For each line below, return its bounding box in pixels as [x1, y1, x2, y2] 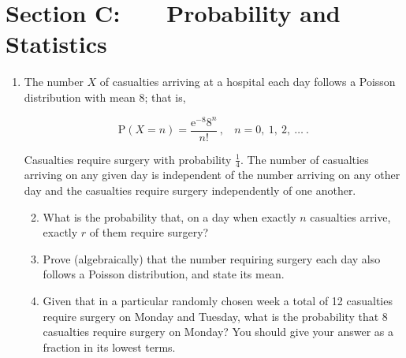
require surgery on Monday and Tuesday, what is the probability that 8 [43, 308, 388, 324]
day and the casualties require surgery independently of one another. [24, 182, 356, 199]
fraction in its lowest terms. [43, 338, 176, 355]
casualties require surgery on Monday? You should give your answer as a [43, 323, 394, 340]
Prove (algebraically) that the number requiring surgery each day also [43, 250, 381, 267]
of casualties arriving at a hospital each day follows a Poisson [99, 73, 396, 90]
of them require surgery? [89, 224, 209, 241]
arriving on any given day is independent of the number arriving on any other [24, 166, 400, 183]
